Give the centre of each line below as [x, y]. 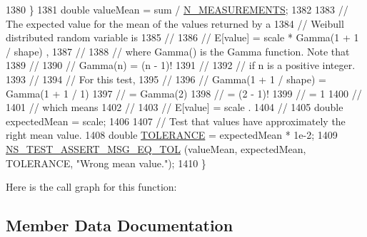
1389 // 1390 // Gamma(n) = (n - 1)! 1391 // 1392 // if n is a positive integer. [181, 65]
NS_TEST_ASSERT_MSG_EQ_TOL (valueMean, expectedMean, [156, 148]
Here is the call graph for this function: [91, 187]
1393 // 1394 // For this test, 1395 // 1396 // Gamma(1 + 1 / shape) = [166, 79]
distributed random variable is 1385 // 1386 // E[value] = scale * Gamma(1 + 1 [182, 37]
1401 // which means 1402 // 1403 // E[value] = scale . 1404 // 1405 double [175, 107]
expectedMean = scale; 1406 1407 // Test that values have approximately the [176, 121]
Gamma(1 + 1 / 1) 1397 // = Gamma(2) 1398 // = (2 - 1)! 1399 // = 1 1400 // [184, 93]
